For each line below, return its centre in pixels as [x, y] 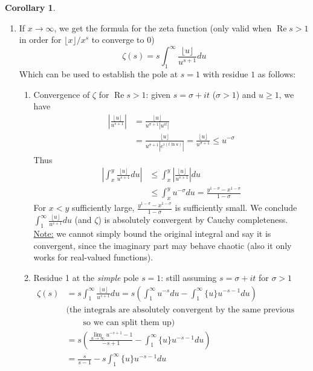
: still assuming [189, 277]
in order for [40, 40]
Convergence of [62, 94]
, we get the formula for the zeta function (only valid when [163, 27]
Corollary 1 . [30, 7]
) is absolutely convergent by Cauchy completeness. [193, 220]
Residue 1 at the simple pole [86, 277]
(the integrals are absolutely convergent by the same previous [180, 310]
